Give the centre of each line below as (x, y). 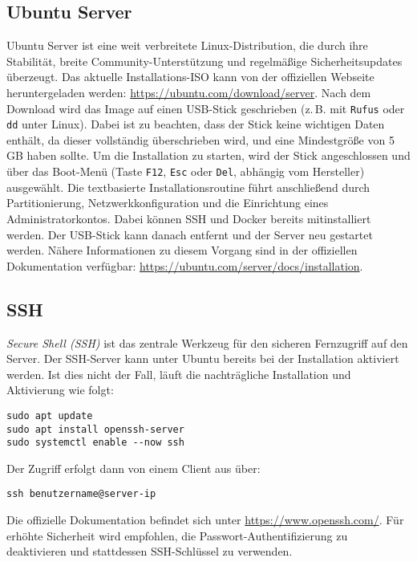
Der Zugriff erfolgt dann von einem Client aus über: (134, 468)
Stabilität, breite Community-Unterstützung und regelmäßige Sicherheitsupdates (204, 61)
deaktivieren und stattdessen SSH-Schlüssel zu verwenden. (150, 551)
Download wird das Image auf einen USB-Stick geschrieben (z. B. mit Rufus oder (206, 108)
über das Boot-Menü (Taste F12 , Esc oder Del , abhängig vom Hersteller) (186, 171)
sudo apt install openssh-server (95, 429)
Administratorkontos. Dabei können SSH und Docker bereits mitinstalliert (189, 218)
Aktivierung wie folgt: (60, 390)
